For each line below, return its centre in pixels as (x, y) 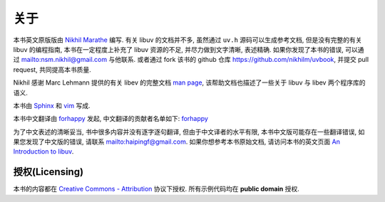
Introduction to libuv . (43, 151)
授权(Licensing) (48, 172)
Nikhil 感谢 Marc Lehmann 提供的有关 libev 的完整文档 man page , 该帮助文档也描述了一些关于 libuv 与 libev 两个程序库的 (189, 83)
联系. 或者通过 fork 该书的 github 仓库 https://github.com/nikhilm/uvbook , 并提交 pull (245, 60)
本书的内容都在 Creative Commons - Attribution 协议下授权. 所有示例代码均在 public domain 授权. (156, 189)
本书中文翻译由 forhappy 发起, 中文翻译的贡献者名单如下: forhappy (111, 119)
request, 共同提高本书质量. (52, 69)
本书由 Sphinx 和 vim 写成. (52, 105)
